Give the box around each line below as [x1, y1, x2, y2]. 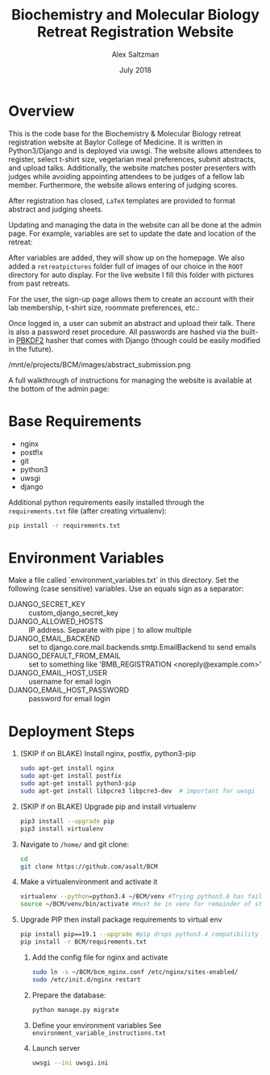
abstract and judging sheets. [8, 204, 103, 214]
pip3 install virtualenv [19, 825, 104, 833]
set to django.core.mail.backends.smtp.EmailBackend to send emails [28, 642, 256, 652]
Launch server [31, 1043, 81, 1052]
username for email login [28, 676, 111, 687]
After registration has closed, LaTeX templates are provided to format [8, 195, 236, 205]
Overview [8, 102, 75, 120]
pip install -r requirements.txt [8, 521, 121, 529]
